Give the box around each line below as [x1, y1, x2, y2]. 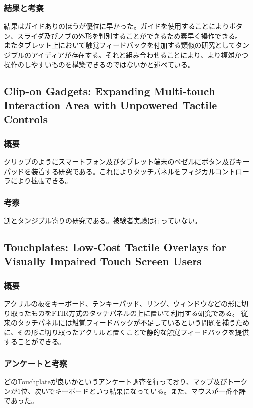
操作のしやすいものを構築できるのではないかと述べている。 [4, 59, 195, 69]
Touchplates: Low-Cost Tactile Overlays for [4, 239, 227, 254]
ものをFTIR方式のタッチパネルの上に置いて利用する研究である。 [31, 308, 239, 318]
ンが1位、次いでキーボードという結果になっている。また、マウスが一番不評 [4, 386, 246, 396]
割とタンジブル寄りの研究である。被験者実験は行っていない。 [4, 215, 202, 225]
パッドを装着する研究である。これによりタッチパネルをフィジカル [4, 166, 215, 176]
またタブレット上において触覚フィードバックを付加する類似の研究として [4, 40, 235, 50]
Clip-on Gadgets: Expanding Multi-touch [4, 83, 215, 98]
